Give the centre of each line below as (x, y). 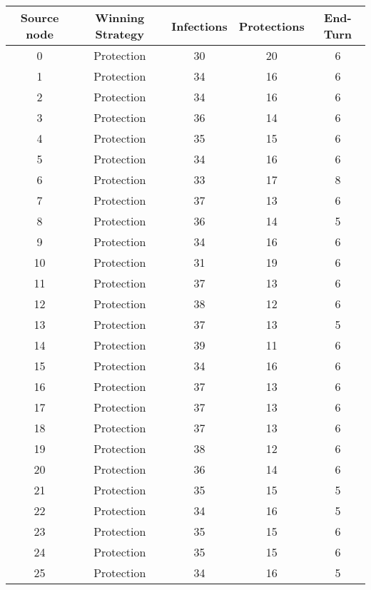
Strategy (120, 34)
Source (40, 17)
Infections (199, 26)
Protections (271, 26)
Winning (120, 17)
